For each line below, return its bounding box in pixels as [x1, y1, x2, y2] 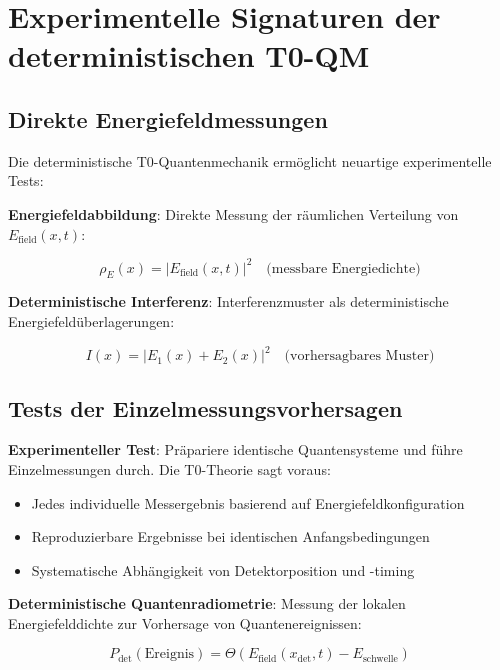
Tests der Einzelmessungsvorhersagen [8, 392, 403, 423]
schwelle [362, 653, 398, 664]
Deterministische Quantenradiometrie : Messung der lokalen [8, 593, 406, 614]
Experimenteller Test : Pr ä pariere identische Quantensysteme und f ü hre [8, 439, 463, 460]
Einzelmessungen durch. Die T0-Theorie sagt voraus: [8, 458, 331, 479]
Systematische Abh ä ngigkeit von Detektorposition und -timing [31, 559, 415, 580]
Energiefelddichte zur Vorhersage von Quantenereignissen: [8, 612, 362, 633]
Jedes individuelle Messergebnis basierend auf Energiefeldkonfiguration [31, 492, 465, 513]
